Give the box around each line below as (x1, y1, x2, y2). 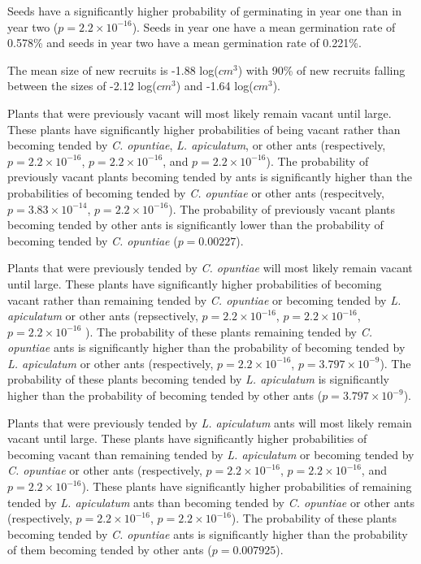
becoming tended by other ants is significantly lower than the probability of (7, 216, 384, 233)
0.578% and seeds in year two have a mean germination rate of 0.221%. (7, 34, 362, 51)
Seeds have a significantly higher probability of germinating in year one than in (7, 2, 401, 19)
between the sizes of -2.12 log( (7, 77, 157, 94)
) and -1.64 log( (176, 77, 254, 94)
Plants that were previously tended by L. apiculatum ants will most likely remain (7, 414, 412, 431)
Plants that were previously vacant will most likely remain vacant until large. (7, 104, 392, 121)
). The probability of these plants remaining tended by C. (85, 323, 372, 340)
